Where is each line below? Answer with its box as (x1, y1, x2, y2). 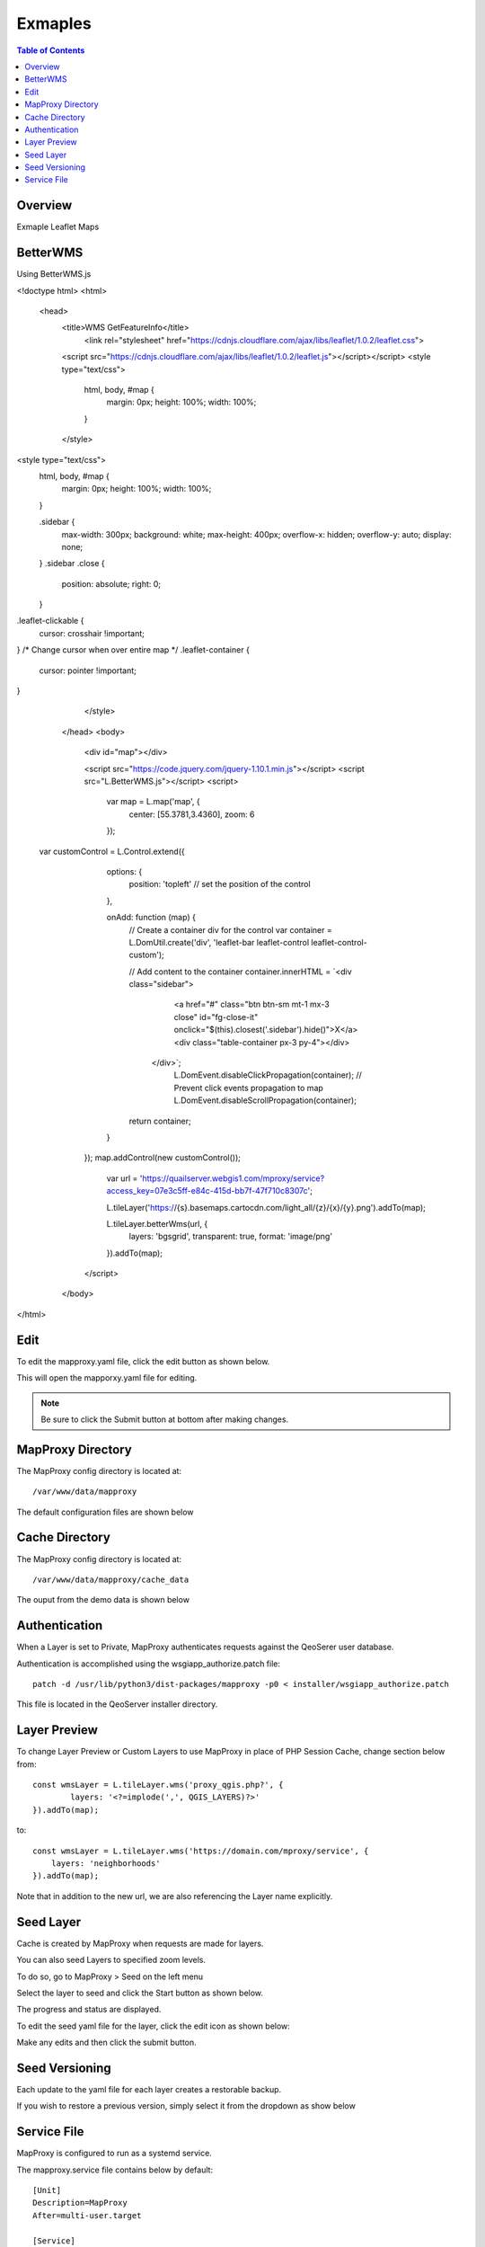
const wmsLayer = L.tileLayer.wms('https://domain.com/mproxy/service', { (32, 1845, 369, 1856)
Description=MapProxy (32, 2198, 128, 2208)
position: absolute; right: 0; (61, 578, 162, 589)
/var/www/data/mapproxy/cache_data (32, 1574, 190, 1585)
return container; (128, 1115, 192, 1126)
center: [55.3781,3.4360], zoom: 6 (128, 809, 255, 820)
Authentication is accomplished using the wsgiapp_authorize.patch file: (16, 1658, 281, 1669)
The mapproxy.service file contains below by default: (16, 2164, 214, 2175)
